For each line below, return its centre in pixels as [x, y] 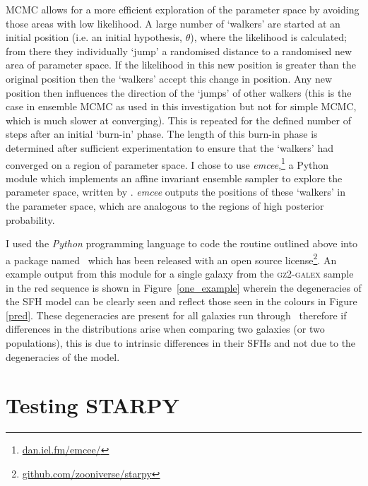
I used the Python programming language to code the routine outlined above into [182, 243]
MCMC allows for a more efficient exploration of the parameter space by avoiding [183, 9]
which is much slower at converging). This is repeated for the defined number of [178, 120]
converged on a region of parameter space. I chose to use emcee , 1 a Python [167, 163]
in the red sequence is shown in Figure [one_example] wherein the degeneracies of [184, 287]
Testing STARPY [93, 405]
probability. [30, 219]
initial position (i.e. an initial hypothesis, [94, 37]
